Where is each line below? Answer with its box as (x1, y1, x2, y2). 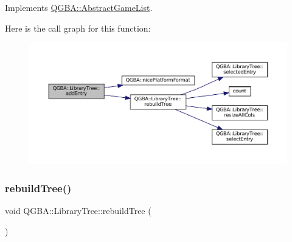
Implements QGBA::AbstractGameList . (5, 1, 153, 13)
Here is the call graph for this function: (5, 21, 151, 34)
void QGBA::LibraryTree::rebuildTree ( (5, 204, 151, 216)
